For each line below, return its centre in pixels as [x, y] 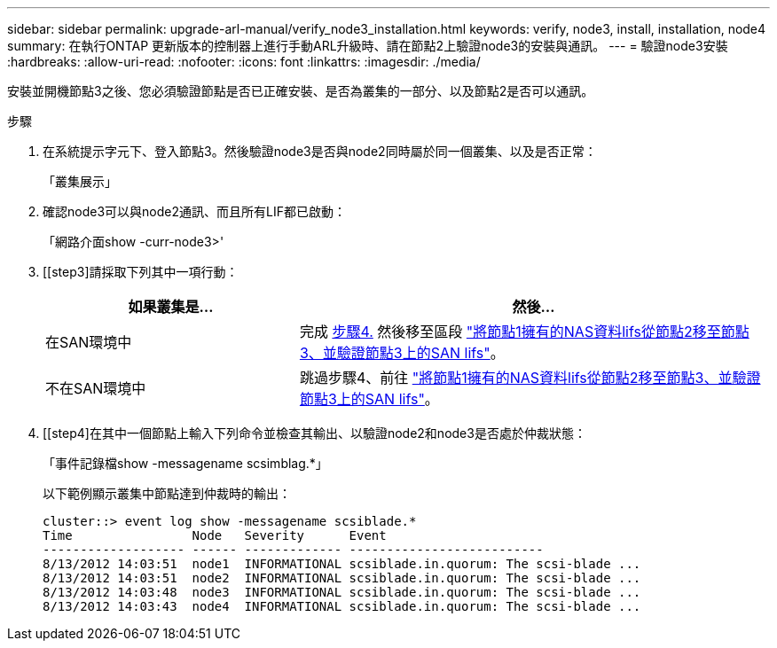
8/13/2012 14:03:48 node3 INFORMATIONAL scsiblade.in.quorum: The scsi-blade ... [342, 592]
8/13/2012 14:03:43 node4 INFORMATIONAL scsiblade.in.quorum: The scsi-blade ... [342, 606]
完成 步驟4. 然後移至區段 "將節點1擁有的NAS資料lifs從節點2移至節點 [524, 332]
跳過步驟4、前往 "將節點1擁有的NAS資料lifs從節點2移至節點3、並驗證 [530, 378]
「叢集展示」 [80, 181]
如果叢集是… [171, 307]
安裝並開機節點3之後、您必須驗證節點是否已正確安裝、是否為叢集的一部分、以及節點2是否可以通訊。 [301, 91]
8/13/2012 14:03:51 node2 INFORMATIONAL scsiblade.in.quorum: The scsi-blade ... [342, 578]
